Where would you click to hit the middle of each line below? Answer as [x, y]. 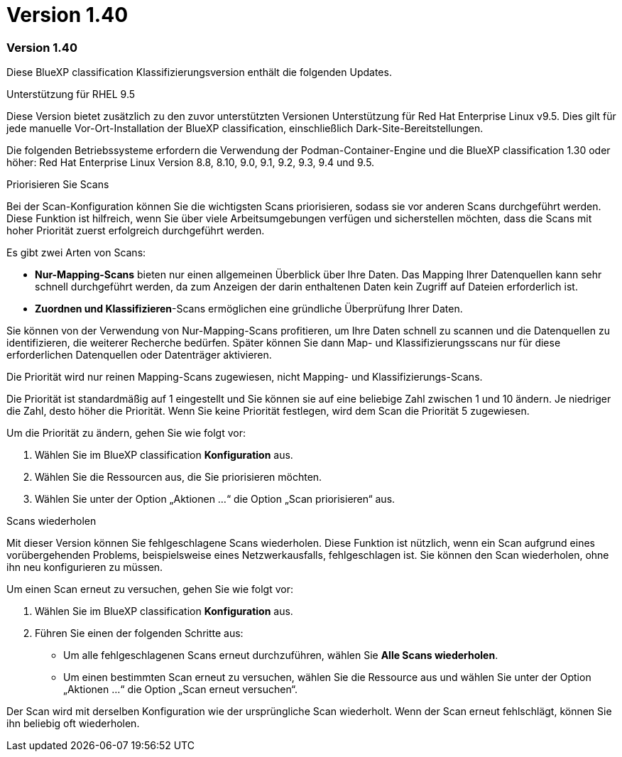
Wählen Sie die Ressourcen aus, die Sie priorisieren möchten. [179, 477]
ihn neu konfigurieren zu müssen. [85, 567]
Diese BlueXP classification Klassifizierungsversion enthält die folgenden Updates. [199, 72]
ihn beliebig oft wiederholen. [73, 724]
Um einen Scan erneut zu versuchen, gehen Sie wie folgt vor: [150, 589]
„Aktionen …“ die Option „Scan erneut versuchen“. [181, 690]
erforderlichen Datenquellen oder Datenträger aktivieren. [139, 355]
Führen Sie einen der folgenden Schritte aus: [139, 633]
